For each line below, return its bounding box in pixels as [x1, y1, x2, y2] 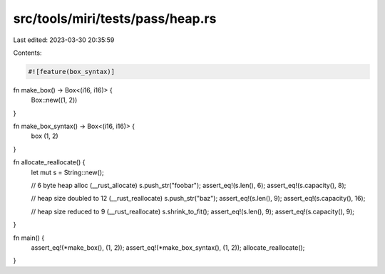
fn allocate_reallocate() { [13, 158, 86, 167]
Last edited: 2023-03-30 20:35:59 [13, 36, 115, 44]
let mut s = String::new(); [31, 168, 105, 176]
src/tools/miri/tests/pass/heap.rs [13, 11, 217, 26]
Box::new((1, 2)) [31, 96, 78, 105]
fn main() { [13, 233, 45, 242]
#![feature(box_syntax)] [28, 68, 115, 75]
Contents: [13, 48, 42, 57]
